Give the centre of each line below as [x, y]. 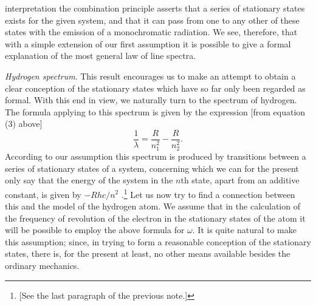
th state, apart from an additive [240, 180]
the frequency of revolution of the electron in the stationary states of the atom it [155, 218]
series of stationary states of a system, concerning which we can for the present [152, 168]
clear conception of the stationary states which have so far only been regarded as [155, 88]
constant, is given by [43, 194]
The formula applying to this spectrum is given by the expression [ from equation [155, 111]
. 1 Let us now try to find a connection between [208, 193]
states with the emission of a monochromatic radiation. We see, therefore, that [151, 32]
